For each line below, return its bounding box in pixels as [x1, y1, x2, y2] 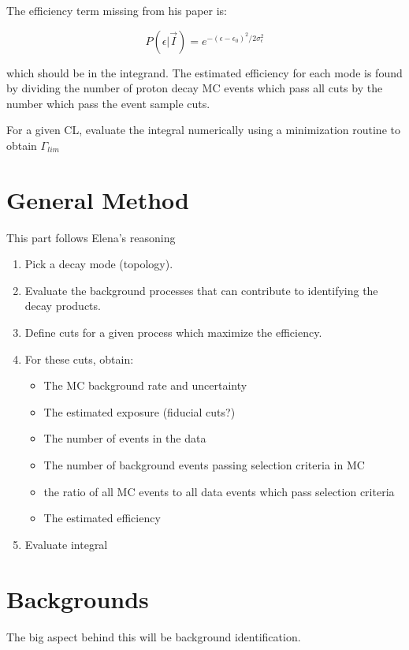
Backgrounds [6, 582, 149, 615]
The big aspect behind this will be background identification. [6, 628, 301, 644]
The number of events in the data [43, 430, 206, 446]
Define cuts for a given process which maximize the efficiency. [24, 324, 322, 341]
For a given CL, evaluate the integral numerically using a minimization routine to [6, 121, 400, 138]
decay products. [24, 297, 101, 314]
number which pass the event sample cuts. [6, 95, 210, 111]
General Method [6, 183, 189, 215]
